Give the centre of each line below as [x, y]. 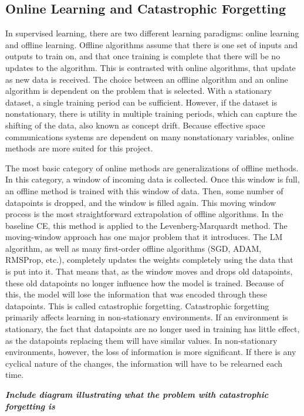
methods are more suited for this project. [79, 148]
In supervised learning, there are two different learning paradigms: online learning [152, 33]
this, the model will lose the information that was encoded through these [136, 294]
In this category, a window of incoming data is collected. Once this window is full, [153, 179]
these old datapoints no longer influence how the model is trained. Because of [145, 283]
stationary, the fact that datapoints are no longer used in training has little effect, [153, 329]
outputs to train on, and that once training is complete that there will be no [143, 56]
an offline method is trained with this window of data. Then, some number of [144, 190]
